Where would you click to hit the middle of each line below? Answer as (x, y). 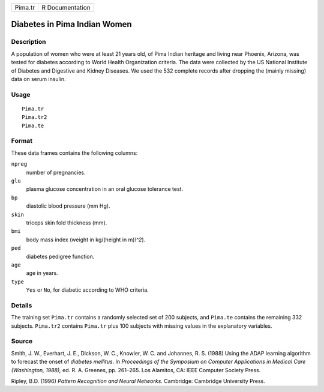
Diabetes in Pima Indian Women (71, 24)
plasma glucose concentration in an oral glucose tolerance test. (104, 189)
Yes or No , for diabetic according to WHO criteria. (88, 290)
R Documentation (66, 8)
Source (22, 341)
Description (28, 42)
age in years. (42, 273)
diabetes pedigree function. (60, 256)
